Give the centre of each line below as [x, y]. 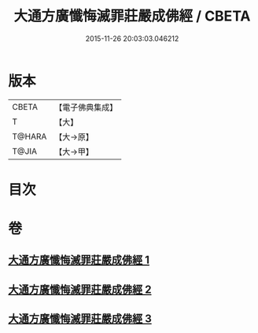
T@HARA [29, 137]
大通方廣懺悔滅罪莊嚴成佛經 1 [79, 260]
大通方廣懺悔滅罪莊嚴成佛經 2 [80, 289]
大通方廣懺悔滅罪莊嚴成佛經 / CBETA [132, 16]
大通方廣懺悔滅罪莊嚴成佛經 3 [80, 319]
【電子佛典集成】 [86, 107]
